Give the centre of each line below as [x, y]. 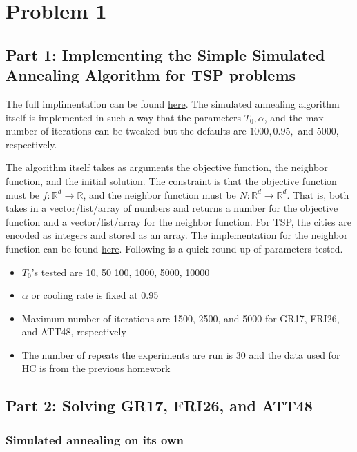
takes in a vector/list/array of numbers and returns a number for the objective [172, 208]
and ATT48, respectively [74, 332]
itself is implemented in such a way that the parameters [124, 117]
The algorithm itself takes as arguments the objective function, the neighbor [167, 167]
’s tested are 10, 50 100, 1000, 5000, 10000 [120, 272]
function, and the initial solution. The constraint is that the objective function [171, 180]
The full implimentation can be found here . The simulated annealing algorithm [173, 103]
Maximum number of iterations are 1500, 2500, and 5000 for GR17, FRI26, [181, 318]
